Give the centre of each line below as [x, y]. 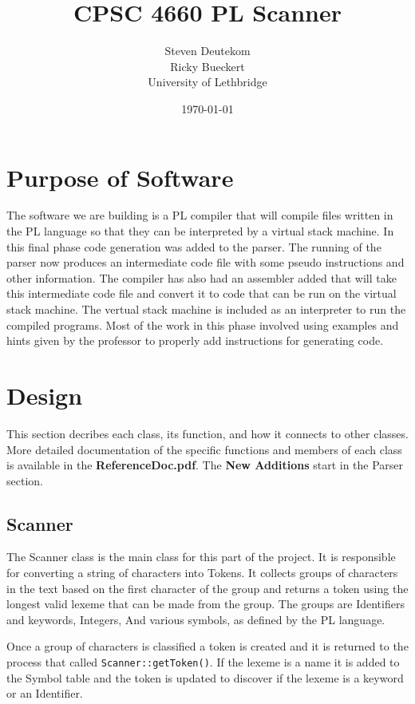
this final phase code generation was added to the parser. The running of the [194, 246]
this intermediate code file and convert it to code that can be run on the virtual [202, 293]
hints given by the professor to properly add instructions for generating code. [195, 340]
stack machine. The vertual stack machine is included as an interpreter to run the [206, 309]
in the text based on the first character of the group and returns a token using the [207, 588]
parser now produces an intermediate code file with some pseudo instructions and [206, 262]
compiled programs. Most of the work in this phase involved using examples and [203, 324]
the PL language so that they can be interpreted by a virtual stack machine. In [200, 231]
